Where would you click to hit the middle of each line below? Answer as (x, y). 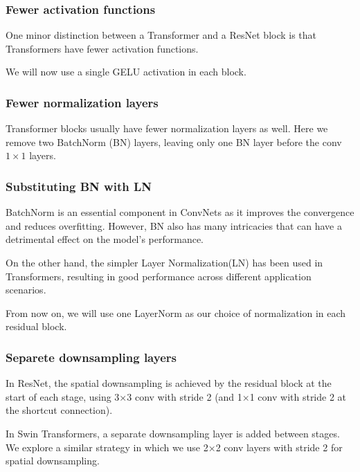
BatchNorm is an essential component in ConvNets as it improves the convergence (180, 212)
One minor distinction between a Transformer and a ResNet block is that (161, 35)
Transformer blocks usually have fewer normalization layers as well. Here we (167, 128)
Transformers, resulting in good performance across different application (159, 276)
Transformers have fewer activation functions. (102, 48)
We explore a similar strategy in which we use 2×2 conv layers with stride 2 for (174, 447)
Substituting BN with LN (79, 186)
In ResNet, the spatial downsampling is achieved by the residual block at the (169, 383)
